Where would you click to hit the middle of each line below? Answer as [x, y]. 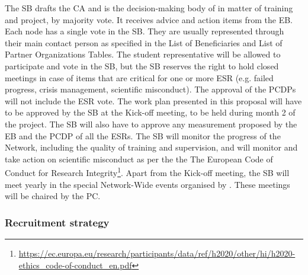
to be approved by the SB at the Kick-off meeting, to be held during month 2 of [150, 112]
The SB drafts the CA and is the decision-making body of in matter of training [149, 8]
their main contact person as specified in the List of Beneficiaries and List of [144, 42]
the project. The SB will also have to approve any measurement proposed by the [151, 124]
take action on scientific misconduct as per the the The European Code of [139, 159]
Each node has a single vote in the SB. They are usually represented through [145, 31]
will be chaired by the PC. [53, 196]
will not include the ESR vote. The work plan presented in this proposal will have [153, 100]
